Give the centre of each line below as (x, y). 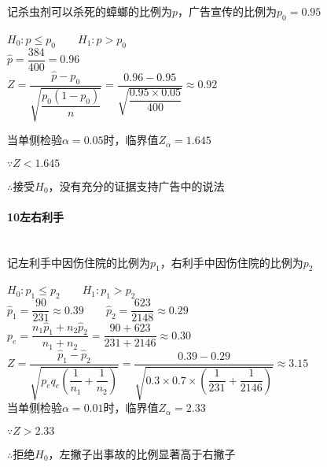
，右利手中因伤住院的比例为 (231, 262)
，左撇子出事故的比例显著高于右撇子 (142, 453)
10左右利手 (36, 216)
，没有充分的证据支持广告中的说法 (136, 185)
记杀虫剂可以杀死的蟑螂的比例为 (90, 11)
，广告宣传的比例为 (228, 11)
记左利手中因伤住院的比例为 (79, 262)
